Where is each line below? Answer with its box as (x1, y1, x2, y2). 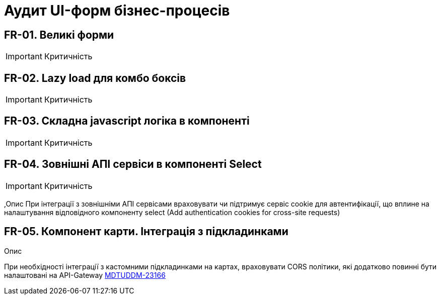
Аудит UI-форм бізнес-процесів (4, 2, 230, 19)
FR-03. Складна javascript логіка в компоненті (4, 115, 250, 128)
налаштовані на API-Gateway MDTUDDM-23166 (4, 270, 166, 279)
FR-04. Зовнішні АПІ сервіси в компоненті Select (4, 158, 262, 171)
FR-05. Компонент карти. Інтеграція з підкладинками (4, 225, 288, 238)
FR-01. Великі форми (4, 28, 114, 41)
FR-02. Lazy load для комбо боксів (4, 71, 186, 84)
